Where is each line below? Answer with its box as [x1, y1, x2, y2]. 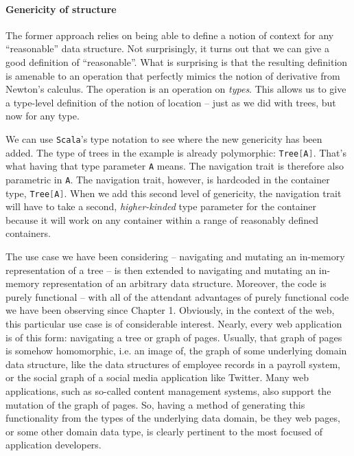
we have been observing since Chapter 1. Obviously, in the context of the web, [5, 303, 335, 317]
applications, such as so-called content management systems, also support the [5, 383, 331, 398]
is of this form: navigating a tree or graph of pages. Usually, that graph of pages [5, 330, 342, 344]
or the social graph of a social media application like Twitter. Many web [5, 370, 309, 385]
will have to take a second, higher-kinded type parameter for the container [5, 199, 317, 214]
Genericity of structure [5, 1, 117, 16]
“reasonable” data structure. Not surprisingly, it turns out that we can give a [5, 41, 329, 56]
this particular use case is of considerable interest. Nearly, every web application [5, 316, 342, 330]
